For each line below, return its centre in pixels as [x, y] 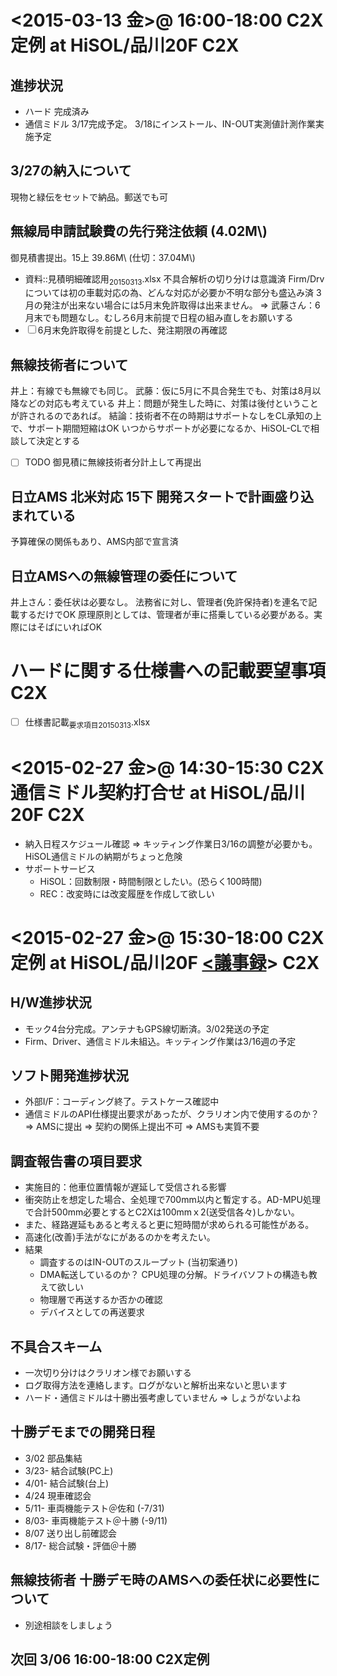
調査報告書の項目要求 [76, 1161]
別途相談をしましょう [68, 1625]
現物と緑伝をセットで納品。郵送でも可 [89, 197]
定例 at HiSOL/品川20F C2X [125, 45]
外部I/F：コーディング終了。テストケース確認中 [122, 1102]
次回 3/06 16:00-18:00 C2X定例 [110, 1659]
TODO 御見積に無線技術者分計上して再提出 [113, 462]
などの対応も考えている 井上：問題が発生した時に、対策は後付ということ [168, 403]
